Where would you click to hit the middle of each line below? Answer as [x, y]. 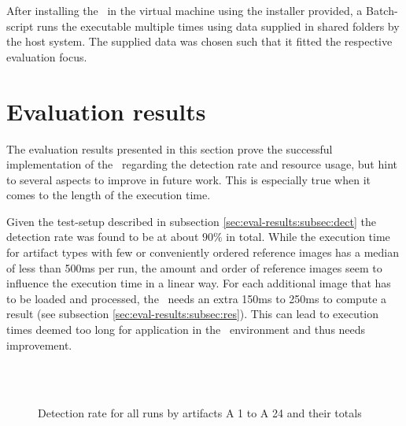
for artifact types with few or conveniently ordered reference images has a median [203, 252]
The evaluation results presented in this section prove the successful [170, 148]
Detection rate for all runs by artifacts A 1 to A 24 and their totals [200, 413]
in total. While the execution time [308, 237]
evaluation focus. [47, 56]
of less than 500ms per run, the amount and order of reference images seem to [194, 267]
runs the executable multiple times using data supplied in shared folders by [218, 26]
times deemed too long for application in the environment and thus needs [186, 330]
